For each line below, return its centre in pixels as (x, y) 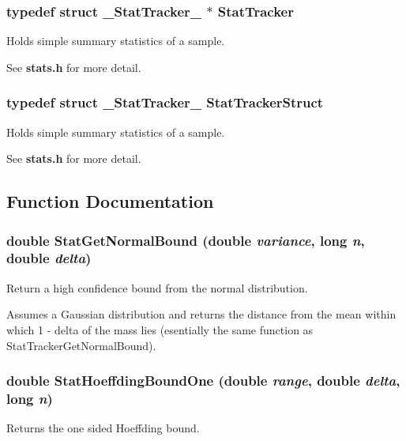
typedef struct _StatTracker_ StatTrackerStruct (165, 102)
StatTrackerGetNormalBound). (81, 345)
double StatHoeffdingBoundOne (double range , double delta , (203, 381)
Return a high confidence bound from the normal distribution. (157, 287)
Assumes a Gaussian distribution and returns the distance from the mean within (201, 314)
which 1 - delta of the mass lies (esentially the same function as (160, 329)
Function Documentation (110, 201)
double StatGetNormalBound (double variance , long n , (186, 240)
